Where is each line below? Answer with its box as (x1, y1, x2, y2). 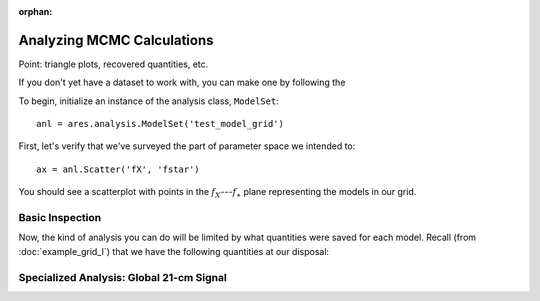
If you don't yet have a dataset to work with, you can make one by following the (18, 76, 346, 89)
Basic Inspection (18, 211, 102, 225)
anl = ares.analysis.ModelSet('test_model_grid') (36, 118, 285, 130)
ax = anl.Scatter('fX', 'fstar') (36, 163, 200, 175)
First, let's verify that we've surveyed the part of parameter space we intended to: (18, 140, 356, 152)
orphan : (18, 6, 53, 17)
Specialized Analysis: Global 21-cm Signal (18, 270, 227, 284)
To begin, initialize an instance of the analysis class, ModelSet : (18, 95, 279, 107)
